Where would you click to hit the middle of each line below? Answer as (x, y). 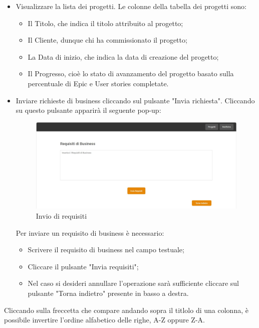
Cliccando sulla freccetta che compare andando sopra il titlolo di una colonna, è (126, 310)
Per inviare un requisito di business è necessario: (90, 232)
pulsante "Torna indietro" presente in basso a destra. (108, 293)
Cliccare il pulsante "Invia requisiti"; (83, 266)
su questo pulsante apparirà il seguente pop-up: (88, 110)
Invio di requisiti (61, 216)
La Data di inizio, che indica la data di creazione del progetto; (123, 56)
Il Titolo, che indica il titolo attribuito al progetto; (105, 23)
